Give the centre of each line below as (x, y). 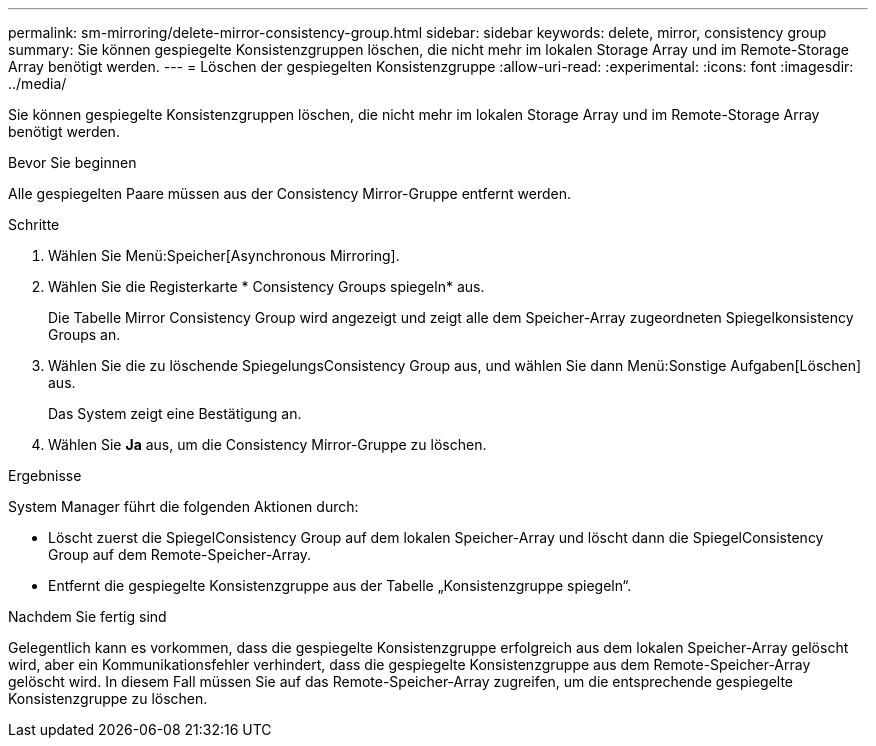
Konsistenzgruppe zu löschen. (108, 698)
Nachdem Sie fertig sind (87, 616)
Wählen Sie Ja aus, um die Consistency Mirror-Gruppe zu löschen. (267, 444)
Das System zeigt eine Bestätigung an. (175, 413)
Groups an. (84, 334)
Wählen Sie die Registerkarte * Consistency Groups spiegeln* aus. (266, 286)
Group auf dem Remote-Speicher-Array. (180, 554)
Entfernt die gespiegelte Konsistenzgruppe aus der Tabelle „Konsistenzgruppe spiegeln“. (340, 585)
